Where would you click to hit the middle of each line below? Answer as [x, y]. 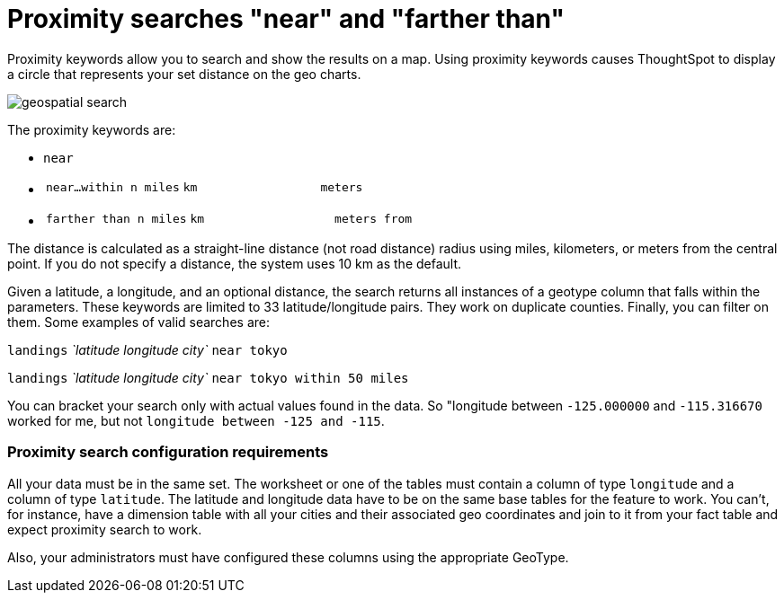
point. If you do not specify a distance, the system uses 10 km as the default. [235, 263]
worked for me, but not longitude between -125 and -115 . [196, 420]
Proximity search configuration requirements [168, 452]
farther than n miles [116, 218]
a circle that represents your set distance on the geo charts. [184, 74]
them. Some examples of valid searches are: [138, 322]
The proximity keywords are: [92, 129]
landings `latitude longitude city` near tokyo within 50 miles [208, 377]
